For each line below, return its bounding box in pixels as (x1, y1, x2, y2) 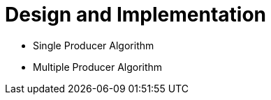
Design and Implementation (5, 3, 266, 26)
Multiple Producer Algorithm (33, 60, 163, 73)
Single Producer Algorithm (33, 39, 154, 51)
